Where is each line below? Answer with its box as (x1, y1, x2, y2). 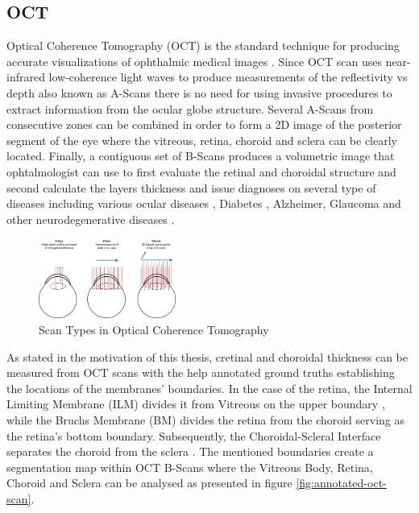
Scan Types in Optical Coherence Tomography (39, 321, 269, 337)
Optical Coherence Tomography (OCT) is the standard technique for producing (6, 37, 400, 54)
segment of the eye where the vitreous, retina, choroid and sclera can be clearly (6, 131, 397, 148)
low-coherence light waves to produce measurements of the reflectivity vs (48, 68, 408, 85)
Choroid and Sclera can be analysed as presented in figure (6, 474, 292, 491)
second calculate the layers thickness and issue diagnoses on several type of (6, 179, 376, 196)
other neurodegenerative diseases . (6, 210, 175, 227)
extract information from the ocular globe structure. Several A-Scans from (6, 100, 374, 117)
